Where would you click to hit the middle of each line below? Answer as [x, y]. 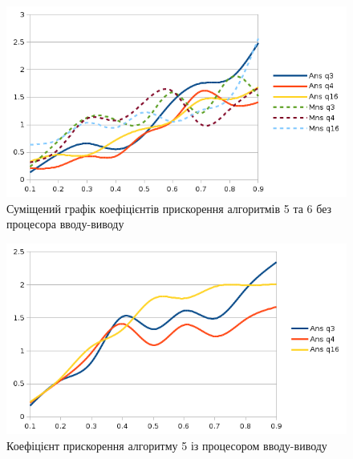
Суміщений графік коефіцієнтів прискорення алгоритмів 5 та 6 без [169, 208]
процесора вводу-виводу [65, 224]
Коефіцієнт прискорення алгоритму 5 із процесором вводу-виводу [167, 445]
